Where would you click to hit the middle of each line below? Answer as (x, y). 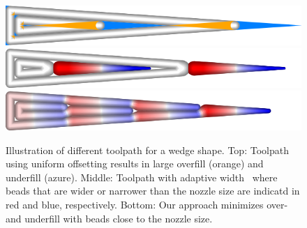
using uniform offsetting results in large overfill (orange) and (135, 164)
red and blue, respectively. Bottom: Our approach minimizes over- (147, 205)
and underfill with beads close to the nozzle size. (109, 218)
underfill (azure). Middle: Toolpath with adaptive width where (142, 177)
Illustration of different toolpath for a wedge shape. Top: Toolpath (147, 150)
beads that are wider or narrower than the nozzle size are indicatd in (153, 191)
